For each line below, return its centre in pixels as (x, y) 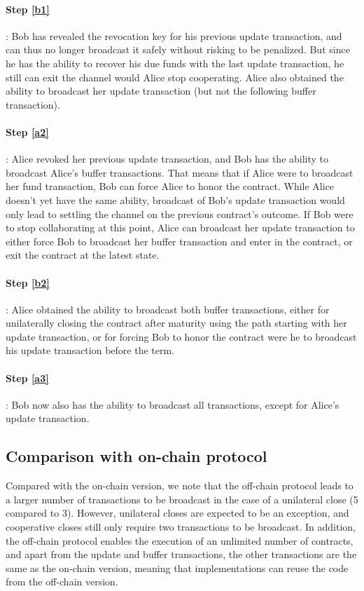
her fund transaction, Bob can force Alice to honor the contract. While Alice (170, 186)
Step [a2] (27, 131)
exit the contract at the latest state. (83, 255)
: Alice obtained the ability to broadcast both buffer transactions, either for (168, 309)
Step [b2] (28, 282)
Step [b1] (28, 9)
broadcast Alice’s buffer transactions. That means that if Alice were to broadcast (180, 172)
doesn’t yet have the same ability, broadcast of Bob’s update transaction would (175, 199)
